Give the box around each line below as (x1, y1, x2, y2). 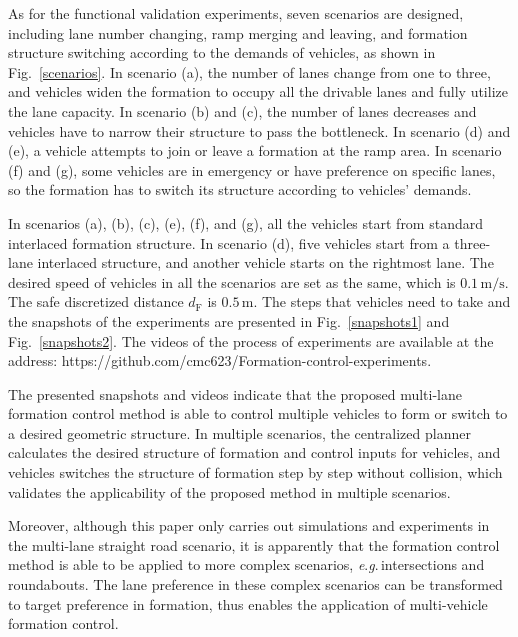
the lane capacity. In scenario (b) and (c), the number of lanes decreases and (8, 100, 477, 121)
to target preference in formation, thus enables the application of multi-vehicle (8, 593, 488, 614)
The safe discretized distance (8, 291, 184, 312)
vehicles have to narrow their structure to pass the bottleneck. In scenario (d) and (8, 120, 511, 141)
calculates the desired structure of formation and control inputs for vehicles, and (8, 442, 501, 463)
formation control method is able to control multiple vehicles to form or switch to (8, 403, 508, 424)
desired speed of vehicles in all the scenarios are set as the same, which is (8, 271, 456, 292)
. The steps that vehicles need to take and (253, 291, 511, 312)
